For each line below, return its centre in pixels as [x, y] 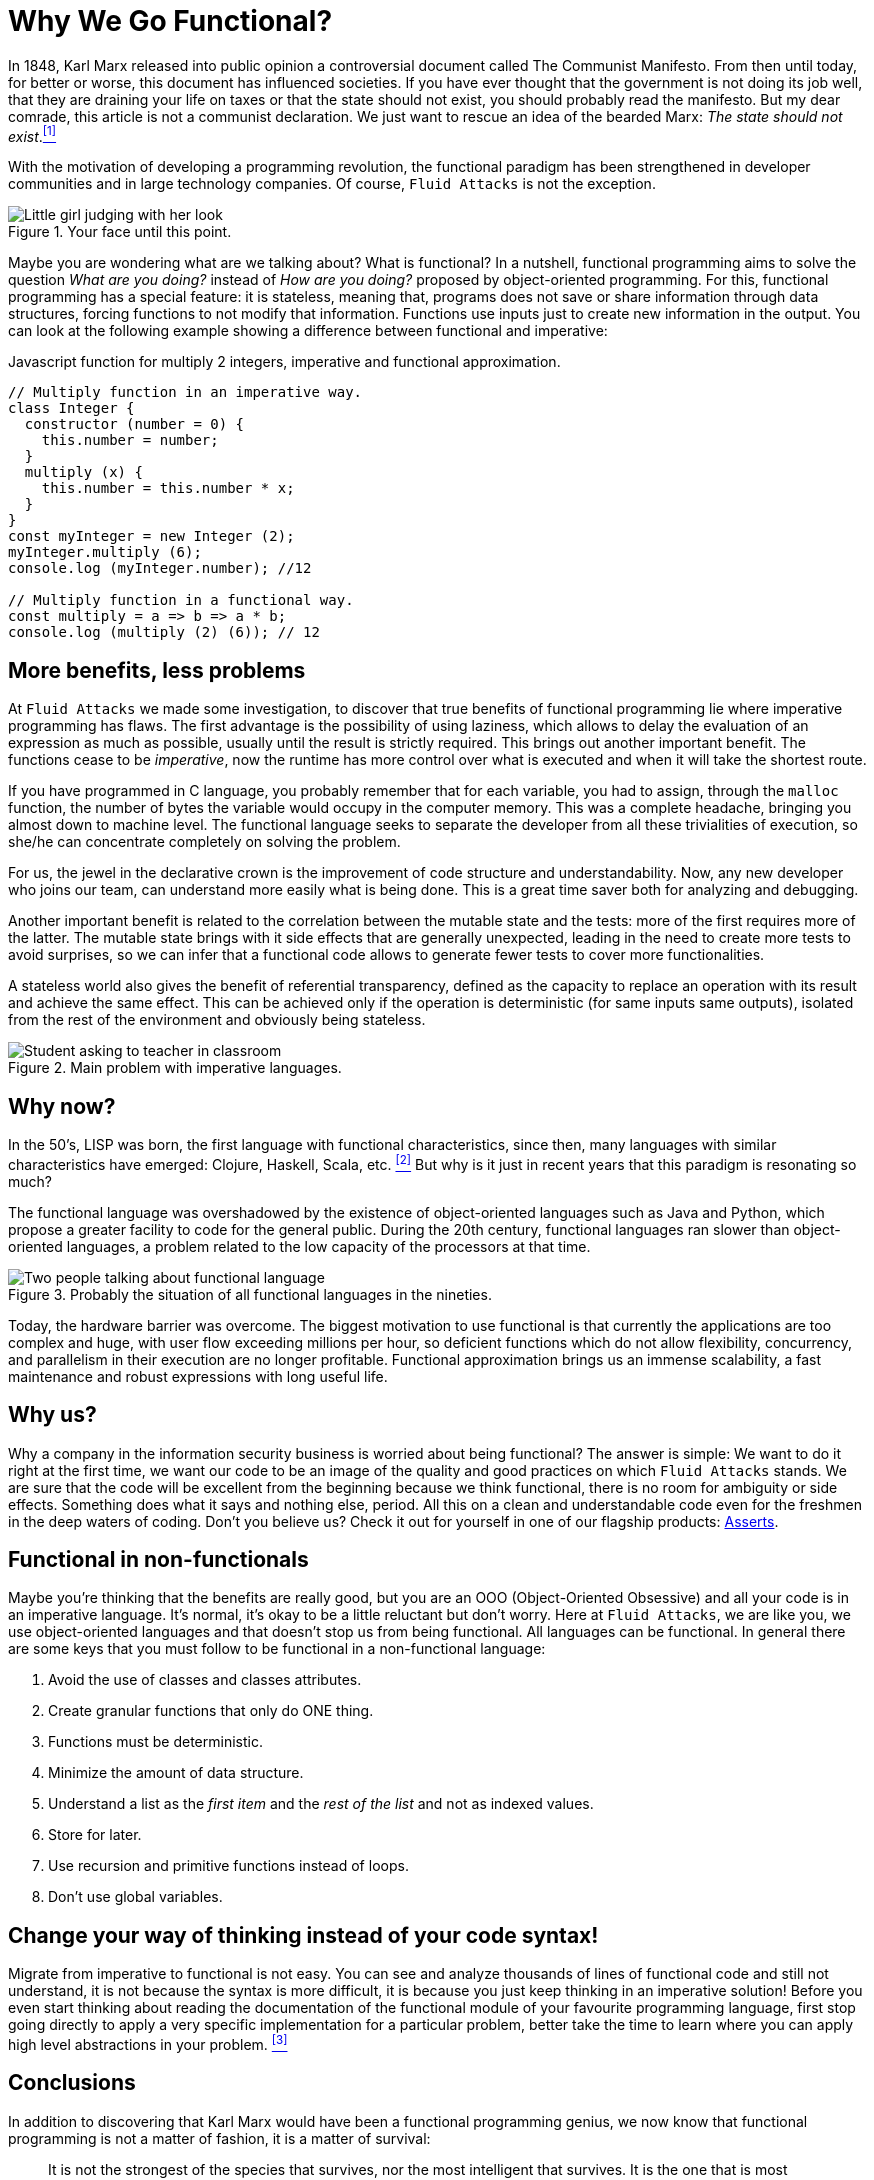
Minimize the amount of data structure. [176, 1773]
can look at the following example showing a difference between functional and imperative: [308, 331]
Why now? [62, 1106]
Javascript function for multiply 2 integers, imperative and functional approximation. [284, 362]
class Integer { [71, 408]
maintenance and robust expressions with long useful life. [198, 1376]
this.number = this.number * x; [168, 488]
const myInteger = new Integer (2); [151, 536]
